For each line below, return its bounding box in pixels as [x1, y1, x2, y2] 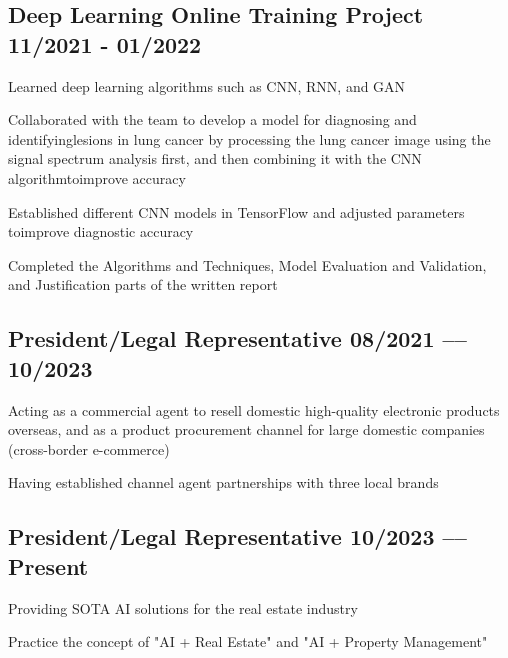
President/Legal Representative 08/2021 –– [8, 323, 467, 354]
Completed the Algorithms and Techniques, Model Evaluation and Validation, [8, 254, 487, 275]
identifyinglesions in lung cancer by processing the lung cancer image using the [8, 128, 491, 149]
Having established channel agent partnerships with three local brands [8, 472, 439, 493]
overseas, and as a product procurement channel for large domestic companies [8, 419, 485, 440]
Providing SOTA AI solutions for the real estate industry [8, 597, 358, 618]
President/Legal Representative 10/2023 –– [8, 521, 467, 552]
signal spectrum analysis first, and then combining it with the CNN [8, 148, 422, 169]
